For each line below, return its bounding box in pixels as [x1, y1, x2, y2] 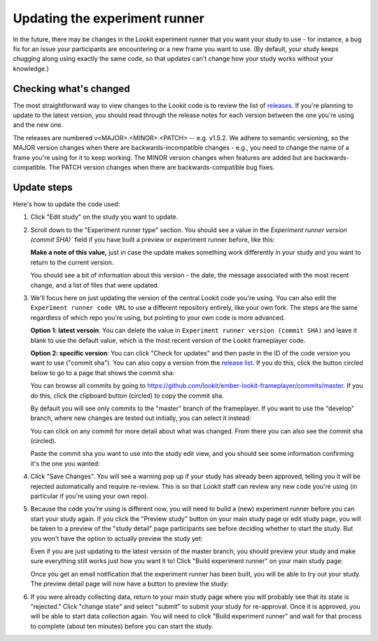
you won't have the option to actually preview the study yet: [30, 534, 203, 543]
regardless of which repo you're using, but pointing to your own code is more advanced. [30, 313, 286, 322]
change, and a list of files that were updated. [30, 281, 160, 289]
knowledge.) [13, 64, 49, 73]
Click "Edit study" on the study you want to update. [30, 212, 178, 221]
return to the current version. [30, 258, 114, 266]
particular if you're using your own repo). [30, 492, 149, 501]
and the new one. [13, 121, 64, 129]
